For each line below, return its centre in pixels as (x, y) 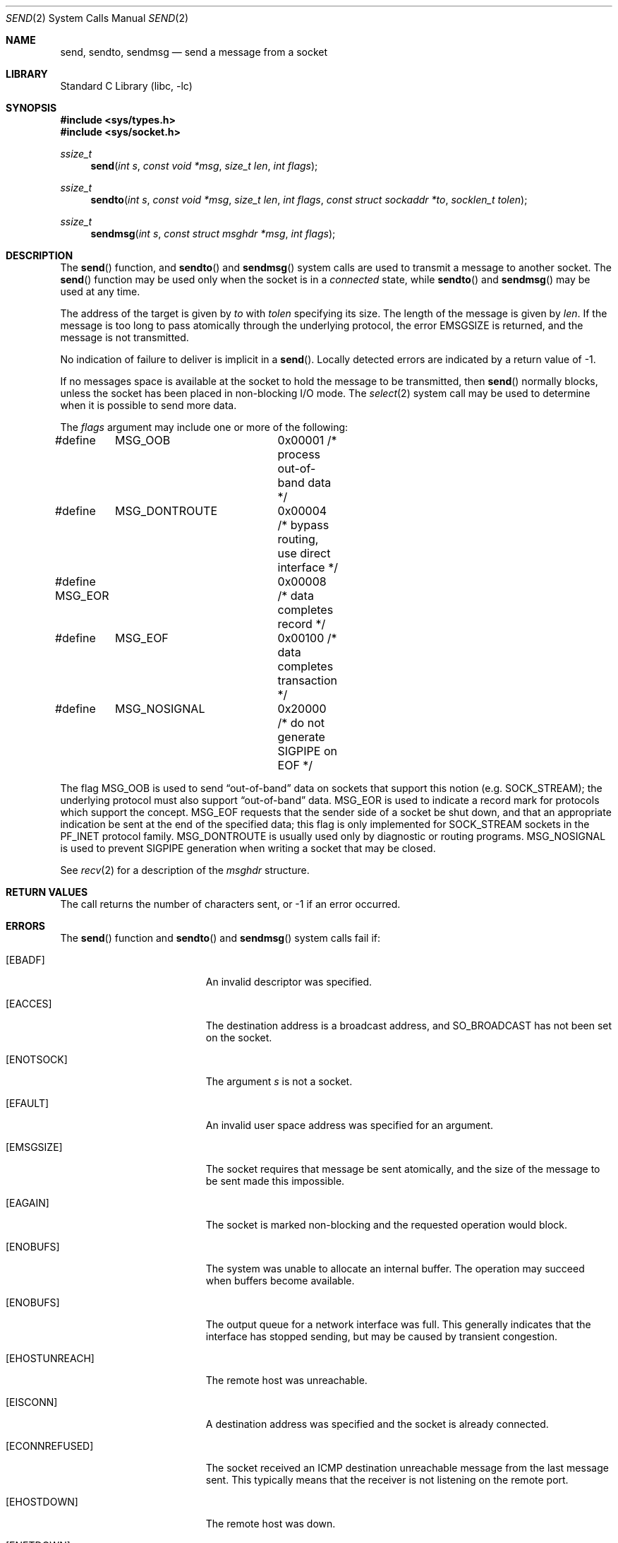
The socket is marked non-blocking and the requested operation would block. (387, 1225)
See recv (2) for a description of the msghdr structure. (185, 870)
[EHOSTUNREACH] (50, 1358)
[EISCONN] (32, 1402)
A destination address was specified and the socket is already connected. (377, 1424)
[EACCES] (29, 1004)
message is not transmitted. (125, 337)
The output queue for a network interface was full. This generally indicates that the (398, 1324)
